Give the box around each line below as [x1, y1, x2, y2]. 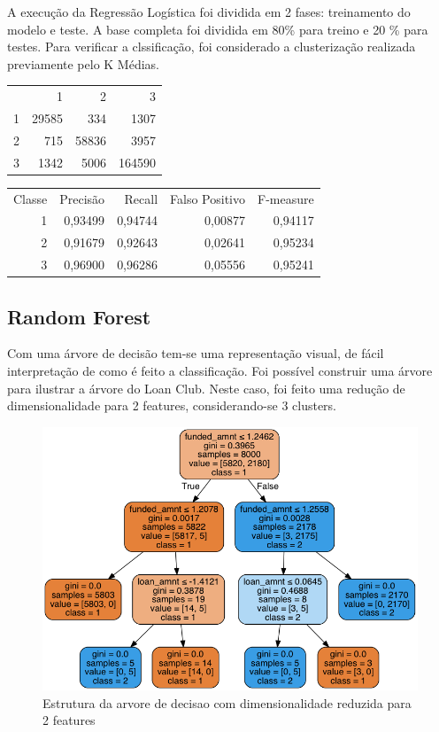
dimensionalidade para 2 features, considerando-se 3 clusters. [7, 396, 337, 415]
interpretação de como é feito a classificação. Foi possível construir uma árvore [7, 361, 433, 379]
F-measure [257, 189, 314, 207]
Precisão [59, 189, 105, 207]
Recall [124, 189, 158, 207]
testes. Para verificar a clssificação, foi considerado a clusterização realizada [7, 37, 416, 56]
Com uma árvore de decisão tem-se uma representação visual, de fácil [7, 344, 384, 362]
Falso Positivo [170, 189, 245, 207]
